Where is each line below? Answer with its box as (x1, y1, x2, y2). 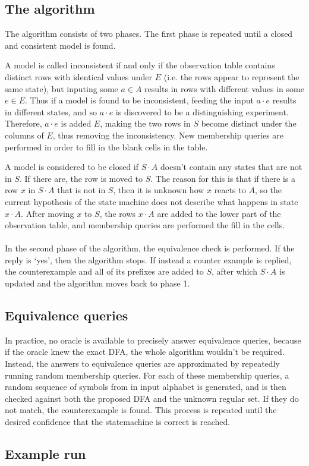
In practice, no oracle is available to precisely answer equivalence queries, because (5, 333, 301, 346)
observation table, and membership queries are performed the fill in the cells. (5, 219, 285, 231)
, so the (254, 184, 282, 196)
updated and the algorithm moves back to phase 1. (5, 277, 190, 289)
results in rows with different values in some (144, 82, 304, 95)
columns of (5, 128, 44, 141)
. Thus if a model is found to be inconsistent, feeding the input (24, 94, 254, 106)
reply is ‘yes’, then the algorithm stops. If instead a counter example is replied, (5, 253, 292, 266)
